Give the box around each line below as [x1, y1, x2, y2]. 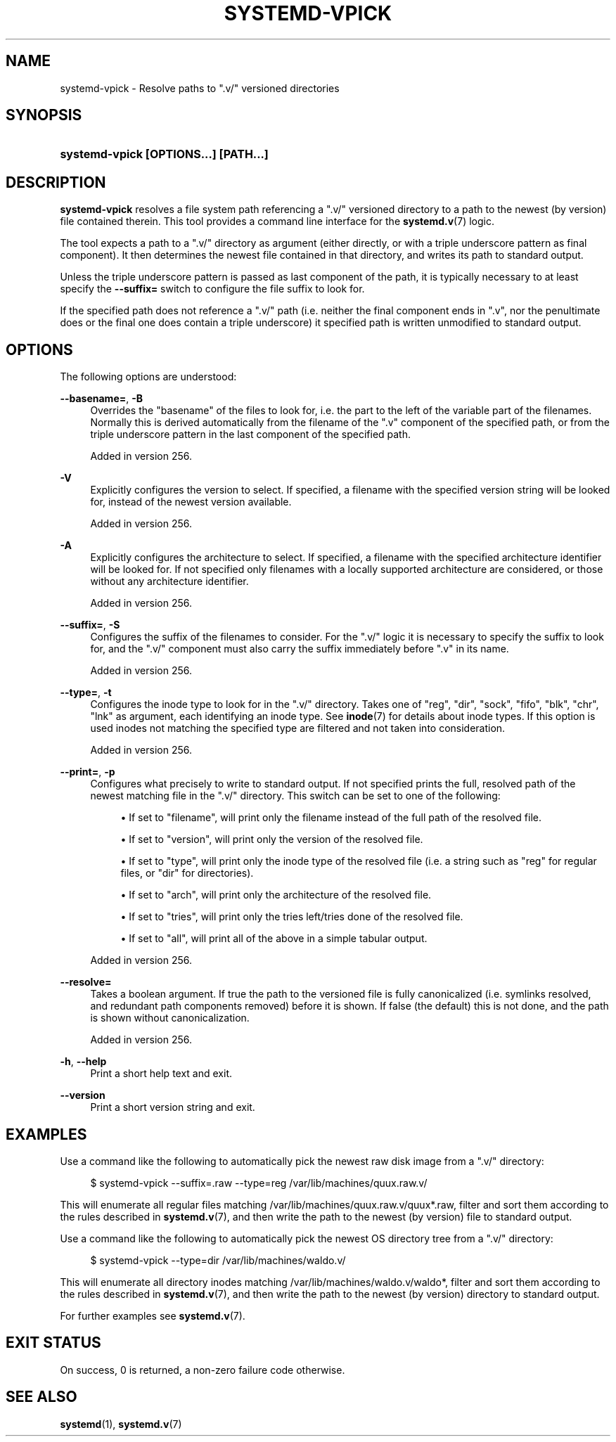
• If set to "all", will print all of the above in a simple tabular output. [120, 932, 428, 945]
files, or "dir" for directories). [120, 867, 254, 880]
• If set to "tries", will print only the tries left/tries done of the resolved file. [120, 910, 463, 923]
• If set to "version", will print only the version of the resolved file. [120, 833, 423, 846]
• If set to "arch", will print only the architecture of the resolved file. [120, 889, 432, 901]
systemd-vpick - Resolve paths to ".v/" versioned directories [60, 82, 340, 94]
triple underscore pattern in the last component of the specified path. [90, 428, 411, 441]
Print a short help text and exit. [90, 1067, 232, 1080]
